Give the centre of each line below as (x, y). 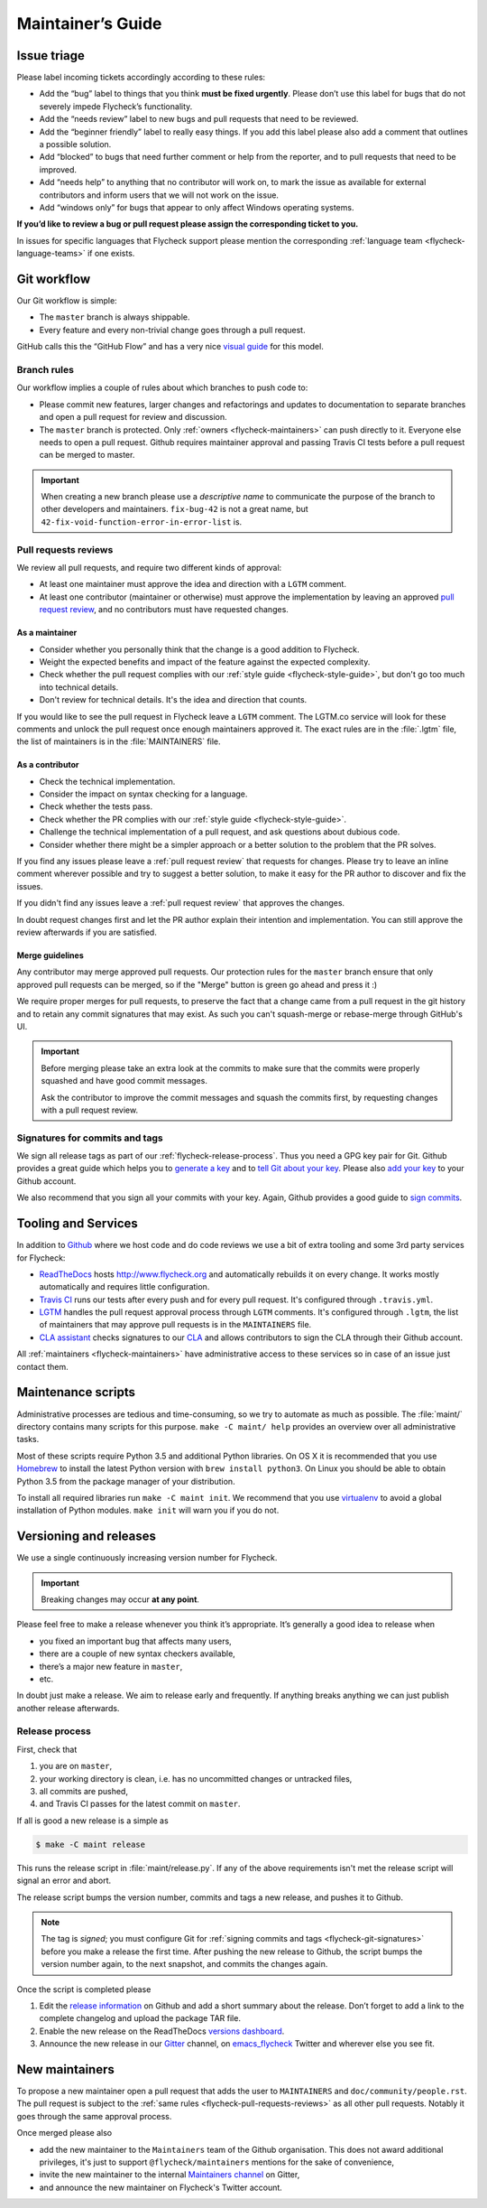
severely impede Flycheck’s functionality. (116, 106)
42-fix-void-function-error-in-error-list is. (142, 522)
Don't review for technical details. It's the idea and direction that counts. (173, 700)
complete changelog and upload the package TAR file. (140, 2018)
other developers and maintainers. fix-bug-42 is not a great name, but (175, 509)
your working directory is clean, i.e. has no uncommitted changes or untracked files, (196, 1778)
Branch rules (45, 369)
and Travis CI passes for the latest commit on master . (140, 1804)
